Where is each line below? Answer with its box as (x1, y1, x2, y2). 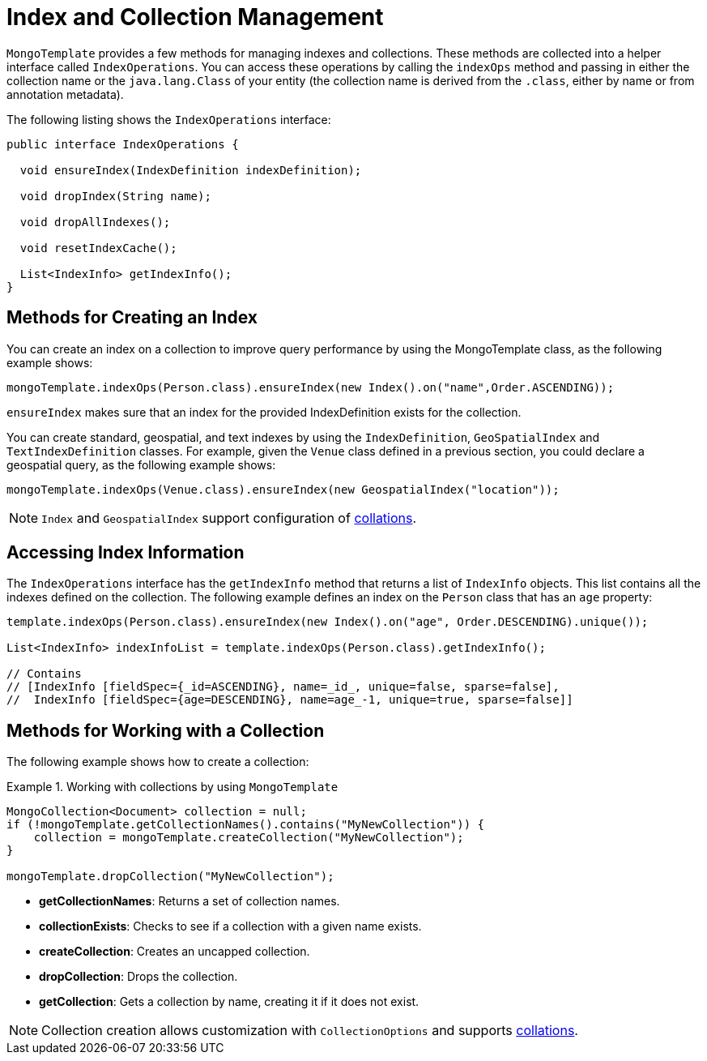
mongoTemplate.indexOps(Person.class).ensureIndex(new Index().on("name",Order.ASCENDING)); (6, 380, 615, 394)
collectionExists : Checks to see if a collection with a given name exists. (39, 919, 422, 934)
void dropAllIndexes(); (19, 215, 171, 229)
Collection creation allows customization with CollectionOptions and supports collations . (41, 1022, 578, 1039)
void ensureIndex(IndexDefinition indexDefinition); (19, 163, 362, 177)
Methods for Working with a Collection (6, 720, 325, 741)
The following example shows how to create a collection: (6, 755, 309, 769)
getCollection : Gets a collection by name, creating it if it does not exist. (39, 995, 420, 1009)
